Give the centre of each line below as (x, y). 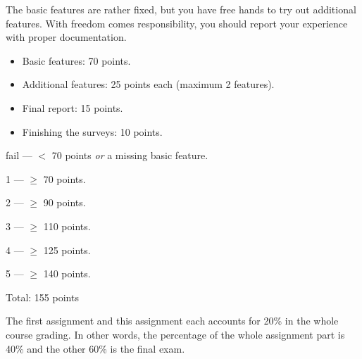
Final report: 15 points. (73, 107)
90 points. (64, 202)
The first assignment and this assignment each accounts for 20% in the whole (172, 321)
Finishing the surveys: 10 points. (92, 131)
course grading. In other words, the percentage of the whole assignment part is (175, 334)
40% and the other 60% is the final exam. (95, 348)
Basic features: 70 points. (76, 60)
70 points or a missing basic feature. (130, 155)
